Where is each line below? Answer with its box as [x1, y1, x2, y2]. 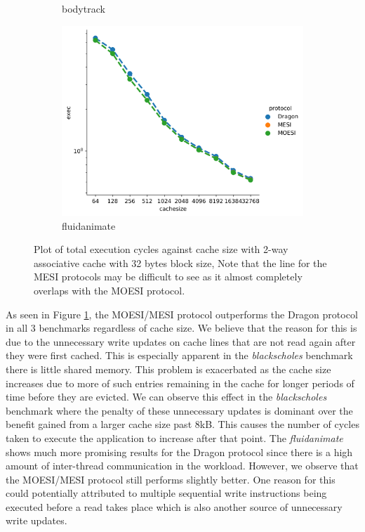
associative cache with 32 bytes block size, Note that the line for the [34, 255, 327, 270]
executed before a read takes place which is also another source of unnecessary [6, 499, 343, 514]
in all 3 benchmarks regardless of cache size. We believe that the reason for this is [6, 320, 357, 335]
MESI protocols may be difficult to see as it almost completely [34, 269, 303, 284]
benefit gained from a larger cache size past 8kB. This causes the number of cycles [6, 417, 359, 432]
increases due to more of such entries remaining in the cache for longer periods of [6, 375, 354, 390]
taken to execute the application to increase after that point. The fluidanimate [6, 430, 343, 445]
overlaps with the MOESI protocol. [34, 283, 185, 297]
